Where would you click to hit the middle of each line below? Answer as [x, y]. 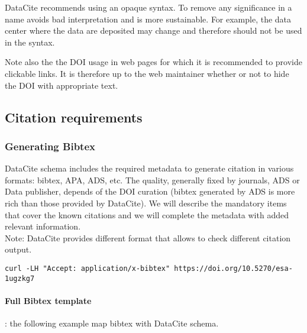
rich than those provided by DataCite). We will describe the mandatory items [146, 203]
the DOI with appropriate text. [62, 85]
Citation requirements [74, 117]
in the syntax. [30, 42]
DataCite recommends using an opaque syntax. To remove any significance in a [148, 7]
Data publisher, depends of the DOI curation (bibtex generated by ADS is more [150, 191]
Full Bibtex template [48, 300]
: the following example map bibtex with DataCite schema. [112, 323]
